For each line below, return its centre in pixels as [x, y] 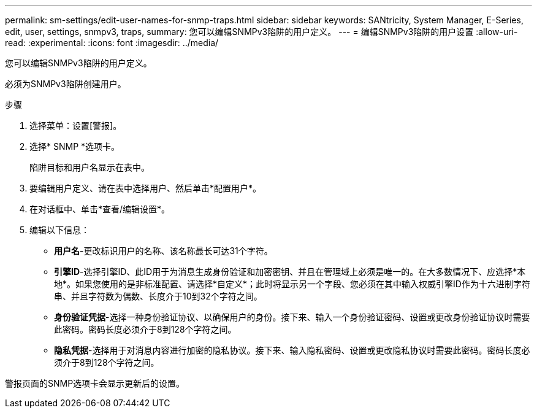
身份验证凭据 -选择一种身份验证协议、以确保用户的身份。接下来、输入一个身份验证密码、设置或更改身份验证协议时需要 [292, 317]
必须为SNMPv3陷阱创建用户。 [66, 84]
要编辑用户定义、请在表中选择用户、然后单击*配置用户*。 [146, 188]
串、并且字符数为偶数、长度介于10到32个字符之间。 [158, 296]
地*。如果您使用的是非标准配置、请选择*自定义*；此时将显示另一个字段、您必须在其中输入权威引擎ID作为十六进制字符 [292, 284]
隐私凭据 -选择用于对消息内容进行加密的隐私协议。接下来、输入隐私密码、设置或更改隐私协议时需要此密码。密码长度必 [292, 350]
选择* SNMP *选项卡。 [75, 146]
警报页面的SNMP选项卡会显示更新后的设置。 [95, 383]
